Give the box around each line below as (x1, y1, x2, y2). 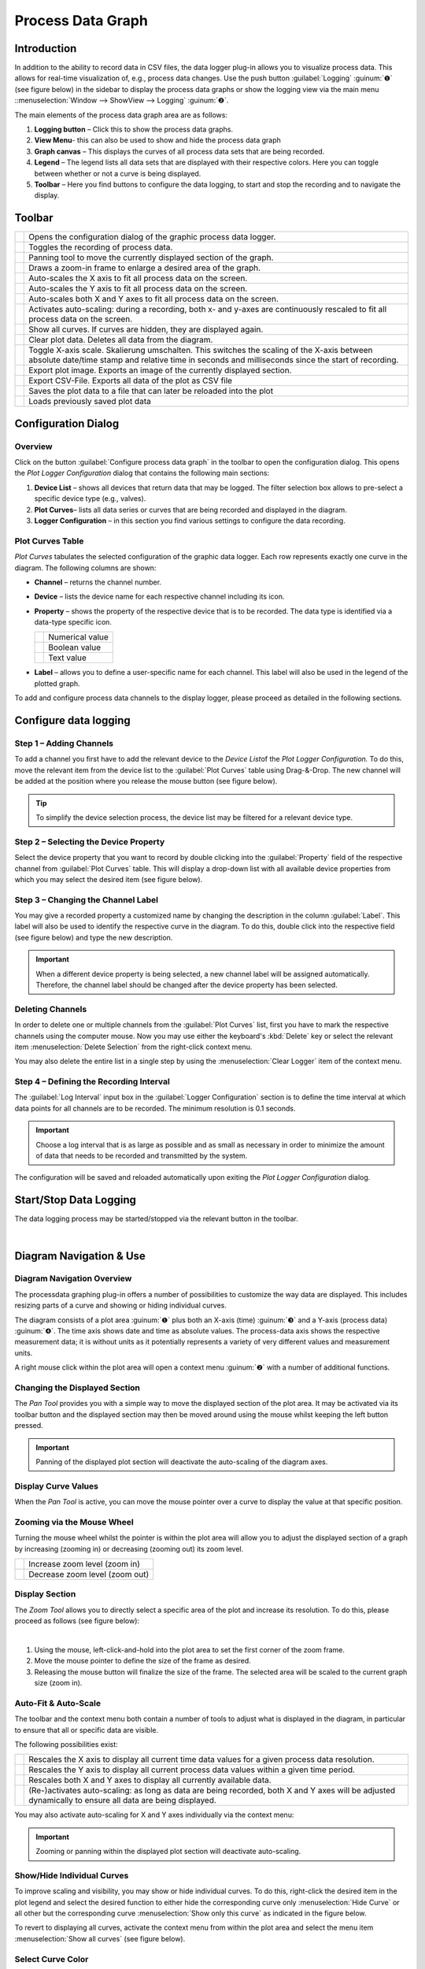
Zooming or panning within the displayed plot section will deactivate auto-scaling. (35, 1847, 301, 1856)
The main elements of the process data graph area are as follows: (14, 110, 228, 120)
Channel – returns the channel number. (34, 577, 161, 587)
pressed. (14, 1421, 43, 1430)
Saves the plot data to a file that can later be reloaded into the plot (28, 386, 274, 397)
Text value (48, 652, 87, 663)
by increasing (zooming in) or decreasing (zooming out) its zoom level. (14, 1544, 244, 1553)
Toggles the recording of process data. (28, 242, 173, 253)
